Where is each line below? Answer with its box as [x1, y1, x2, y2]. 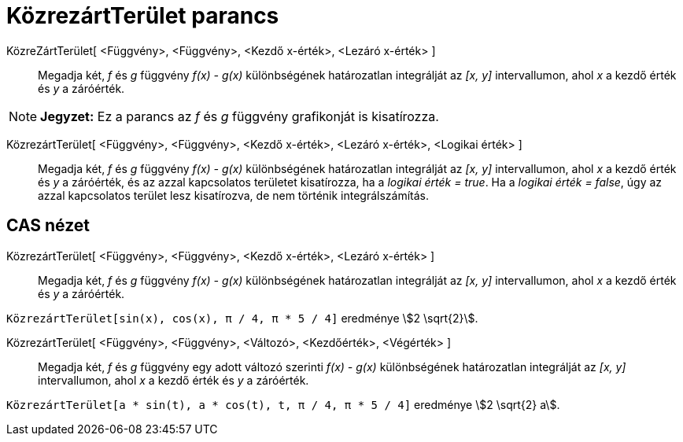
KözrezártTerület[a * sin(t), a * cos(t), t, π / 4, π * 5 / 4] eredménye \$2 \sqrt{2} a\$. [6, 397, 560, 411]
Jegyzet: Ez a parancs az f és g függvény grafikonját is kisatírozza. [40, 108, 439, 124]
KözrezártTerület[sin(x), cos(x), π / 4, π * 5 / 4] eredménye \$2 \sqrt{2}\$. [6, 311, 478, 325]
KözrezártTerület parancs [6, 2, 279, 29]
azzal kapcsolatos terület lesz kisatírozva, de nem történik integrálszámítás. [38, 188, 430, 202]
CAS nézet [6, 215, 90, 236]
